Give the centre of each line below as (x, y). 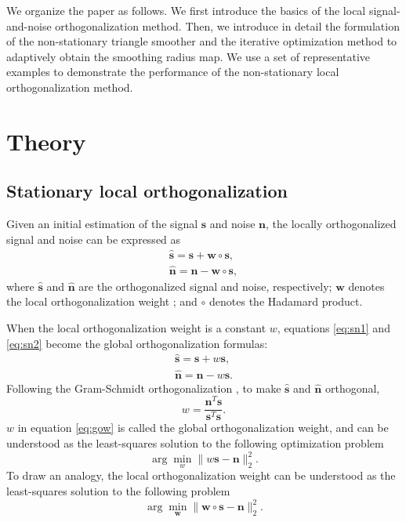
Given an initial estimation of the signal (102, 224)
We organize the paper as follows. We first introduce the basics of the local (186, 10)
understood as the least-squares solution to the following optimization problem (195, 443)
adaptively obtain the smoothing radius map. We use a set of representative (188, 56)
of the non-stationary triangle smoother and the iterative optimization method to (202, 41)
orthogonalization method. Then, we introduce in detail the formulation (227, 25)
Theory (46, 141)
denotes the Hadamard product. (286, 301)
